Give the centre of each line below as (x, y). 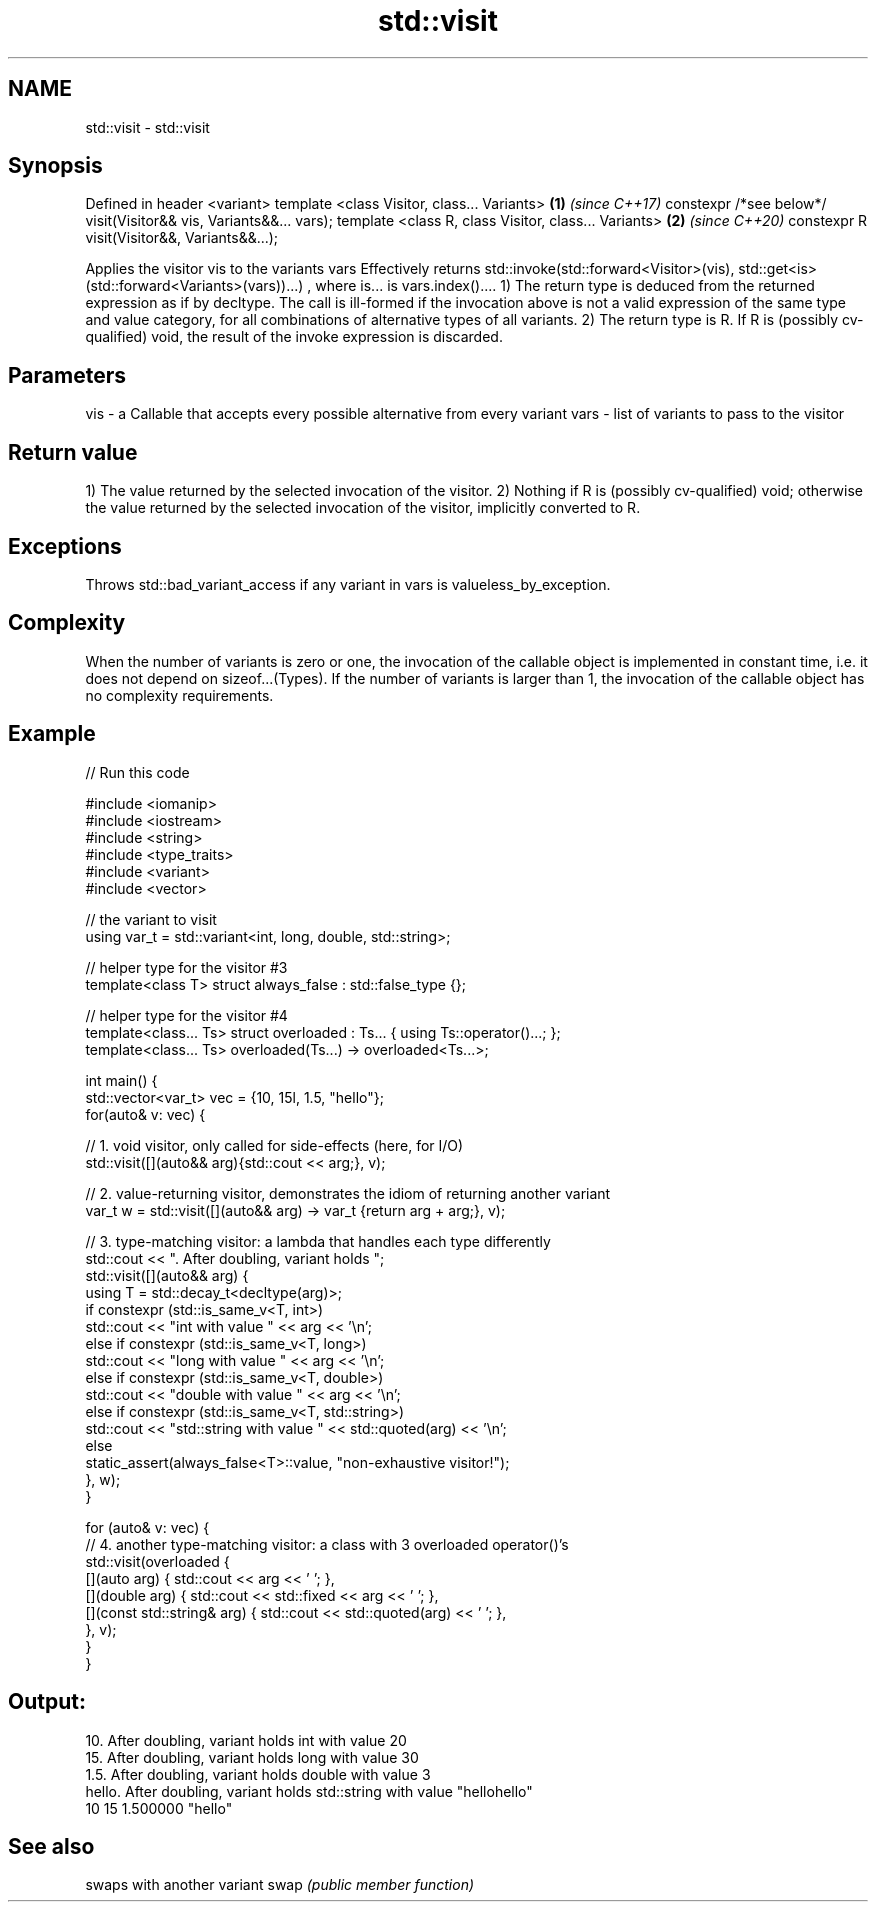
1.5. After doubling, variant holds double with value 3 (258, 1774)
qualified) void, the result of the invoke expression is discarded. (294, 337)
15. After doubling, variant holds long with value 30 (252, 1757)
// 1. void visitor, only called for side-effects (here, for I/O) (274, 1145)
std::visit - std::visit (147, 127)
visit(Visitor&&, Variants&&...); (182, 238)
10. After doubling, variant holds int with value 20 (246, 1740)
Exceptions (65, 546)
